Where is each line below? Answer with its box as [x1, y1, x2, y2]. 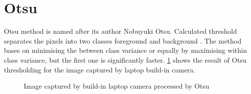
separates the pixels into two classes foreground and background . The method [4, 35, 242, 46]
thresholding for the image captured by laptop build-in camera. [4, 64, 196, 74]
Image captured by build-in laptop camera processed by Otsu [24, 81, 209, 91]
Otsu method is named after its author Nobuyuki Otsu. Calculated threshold [4, 26, 237, 36]
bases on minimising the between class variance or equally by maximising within [4, 45, 247, 55]
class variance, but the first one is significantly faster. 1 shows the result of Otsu [4, 54, 247, 65]
